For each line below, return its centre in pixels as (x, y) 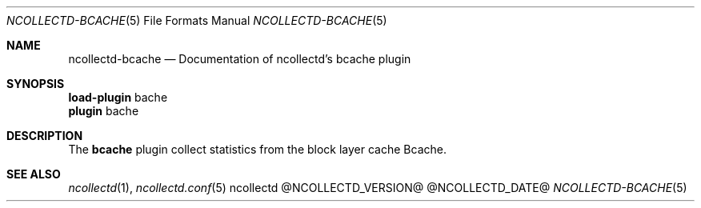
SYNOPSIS (36, 84)
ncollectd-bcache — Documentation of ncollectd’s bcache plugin (240, 59)
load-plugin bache (118, 97)
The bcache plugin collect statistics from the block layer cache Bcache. (257, 149)
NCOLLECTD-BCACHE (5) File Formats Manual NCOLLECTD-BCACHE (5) (197, 20)
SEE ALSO (34, 174)
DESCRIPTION (45, 136)
